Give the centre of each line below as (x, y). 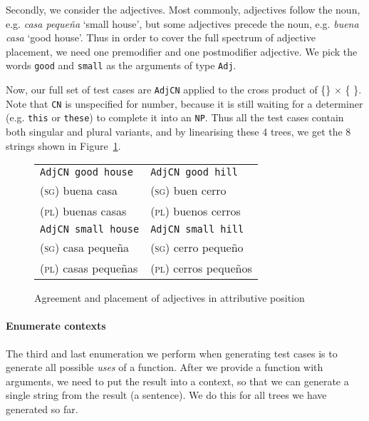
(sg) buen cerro (188, 191)
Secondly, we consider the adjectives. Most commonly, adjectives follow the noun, (183, 9)
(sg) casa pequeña (85, 248)
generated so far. (42, 409)
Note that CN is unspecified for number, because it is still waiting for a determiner (184, 103)
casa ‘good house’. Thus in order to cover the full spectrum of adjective (161, 37)
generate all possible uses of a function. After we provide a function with (165, 367)
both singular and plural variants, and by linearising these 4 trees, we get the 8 (178, 131)
